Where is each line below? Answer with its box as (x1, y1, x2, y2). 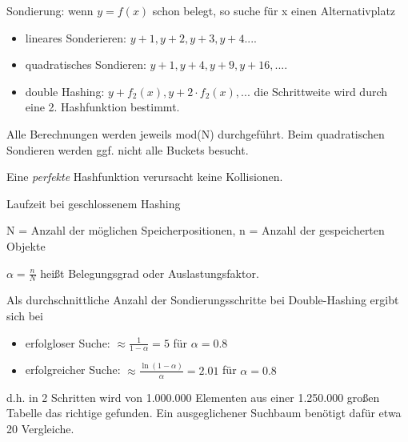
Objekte (6, 237, 46, 254)
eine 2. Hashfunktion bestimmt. (25, 98, 180, 115)
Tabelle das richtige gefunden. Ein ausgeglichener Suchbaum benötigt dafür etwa (6, 404, 402, 421)
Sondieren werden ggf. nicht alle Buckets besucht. (6, 141, 249, 158)
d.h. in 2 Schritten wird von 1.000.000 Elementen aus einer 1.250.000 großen (6, 388, 380, 405)
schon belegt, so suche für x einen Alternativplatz (152, 2, 396, 18)
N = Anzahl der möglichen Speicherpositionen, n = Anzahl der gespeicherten (6, 222, 385, 239)
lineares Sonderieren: (25, 29, 127, 46)
